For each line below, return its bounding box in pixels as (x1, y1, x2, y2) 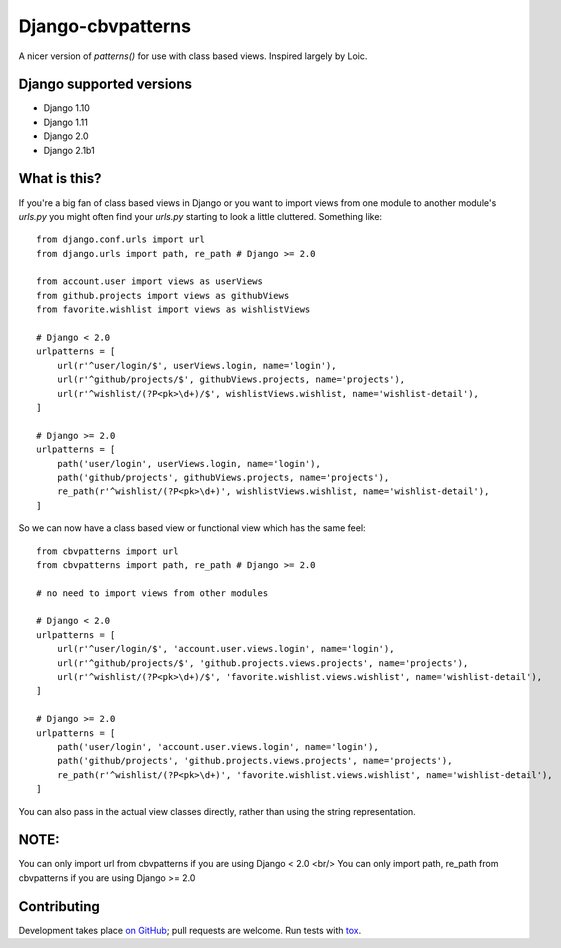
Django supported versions (18, 76, 193, 93)
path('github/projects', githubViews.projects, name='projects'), (56, 471, 390, 483)
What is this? (18, 170, 102, 187)
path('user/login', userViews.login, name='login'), (56, 458, 322, 469)
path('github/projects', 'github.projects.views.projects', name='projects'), (56, 755, 453, 767)
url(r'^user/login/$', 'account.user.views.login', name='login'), (56, 643, 395, 655)
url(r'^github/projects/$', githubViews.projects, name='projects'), (56, 374, 406, 385)
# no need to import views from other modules (36, 587, 269, 599)
